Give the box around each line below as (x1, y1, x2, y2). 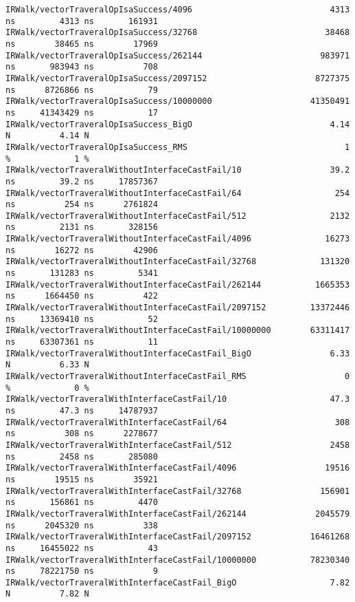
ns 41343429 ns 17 (5, 107, 158, 118)
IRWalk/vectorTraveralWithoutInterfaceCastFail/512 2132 (5, 211, 350, 221)
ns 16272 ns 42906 (5, 245, 158, 255)
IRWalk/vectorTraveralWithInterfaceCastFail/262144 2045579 (5, 508, 350, 519)
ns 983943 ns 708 (5, 62, 158, 72)
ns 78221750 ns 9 (5, 566, 158, 577)
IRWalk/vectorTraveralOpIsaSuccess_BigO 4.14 (5, 119, 350, 129)
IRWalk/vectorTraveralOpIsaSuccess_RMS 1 (5, 142, 350, 152)
